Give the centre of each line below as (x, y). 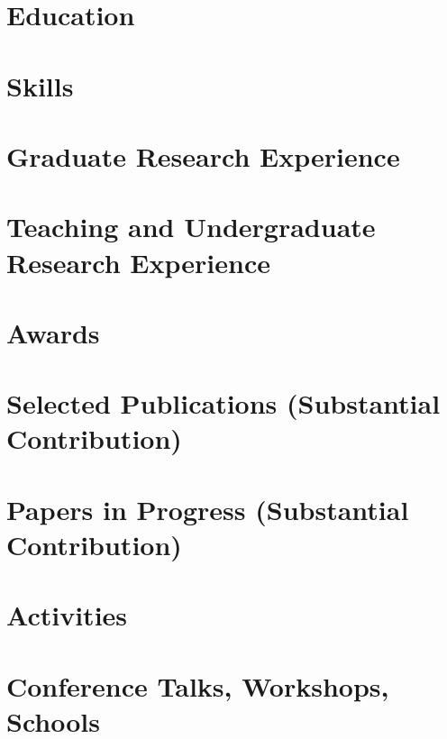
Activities (67, 615)
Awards (53, 332)
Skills (40, 85)
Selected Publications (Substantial (223, 403)
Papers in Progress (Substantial (208, 509)
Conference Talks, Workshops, (198, 685)
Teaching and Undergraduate (191, 227)
